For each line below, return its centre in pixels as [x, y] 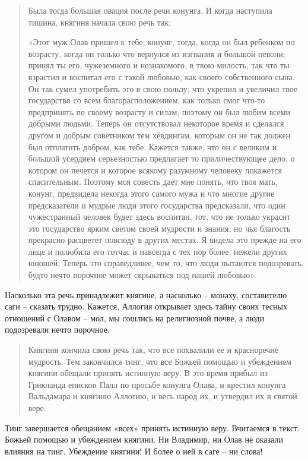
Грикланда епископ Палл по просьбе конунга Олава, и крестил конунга [157, 384]
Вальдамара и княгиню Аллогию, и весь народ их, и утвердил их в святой [163, 396]
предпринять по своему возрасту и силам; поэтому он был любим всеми [159, 111]
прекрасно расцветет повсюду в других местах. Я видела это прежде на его [165, 240]
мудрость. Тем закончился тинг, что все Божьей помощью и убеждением [160, 361]
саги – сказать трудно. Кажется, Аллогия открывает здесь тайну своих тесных [146, 306]
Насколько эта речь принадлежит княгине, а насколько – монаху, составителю [146, 294]
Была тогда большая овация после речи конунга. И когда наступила [150, 10]
